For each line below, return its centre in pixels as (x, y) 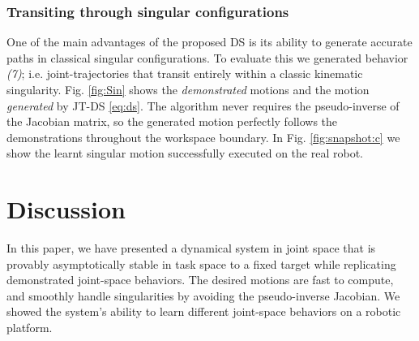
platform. (30, 328)
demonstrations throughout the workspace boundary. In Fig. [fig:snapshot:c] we (203, 137)
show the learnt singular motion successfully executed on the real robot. (185, 153)
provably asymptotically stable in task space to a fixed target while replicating (201, 263)
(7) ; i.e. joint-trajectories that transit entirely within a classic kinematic (185, 73)
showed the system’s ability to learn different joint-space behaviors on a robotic (204, 311)
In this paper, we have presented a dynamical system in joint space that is (191, 248)
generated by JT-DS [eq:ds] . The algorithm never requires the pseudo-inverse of (203, 105)
